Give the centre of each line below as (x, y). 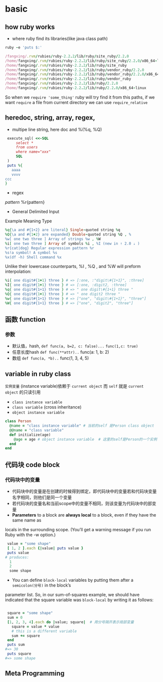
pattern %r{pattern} (25, 202)
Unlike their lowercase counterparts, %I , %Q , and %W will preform (73, 267)
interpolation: (18, 271)
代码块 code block (33, 465)
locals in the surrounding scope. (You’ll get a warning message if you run (78, 529)
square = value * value (35, 627)
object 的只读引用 (23, 392)
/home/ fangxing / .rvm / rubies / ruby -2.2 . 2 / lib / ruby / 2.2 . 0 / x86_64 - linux (76, 88)
